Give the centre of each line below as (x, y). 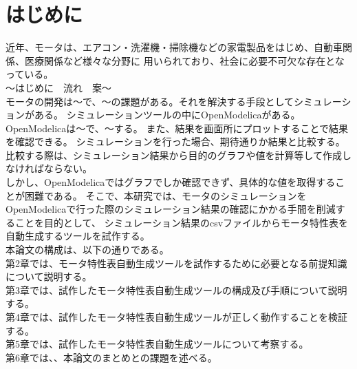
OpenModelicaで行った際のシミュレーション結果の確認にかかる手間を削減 (171, 209)
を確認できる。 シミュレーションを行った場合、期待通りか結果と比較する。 (175, 141)
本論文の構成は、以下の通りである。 (87, 250)
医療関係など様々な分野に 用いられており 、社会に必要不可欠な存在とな (184, 60)
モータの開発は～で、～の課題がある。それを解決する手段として (150, 101)
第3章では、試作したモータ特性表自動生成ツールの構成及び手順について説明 (176, 289)
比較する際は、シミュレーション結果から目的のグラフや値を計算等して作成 (174, 155)
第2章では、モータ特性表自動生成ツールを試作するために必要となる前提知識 (176, 263)
